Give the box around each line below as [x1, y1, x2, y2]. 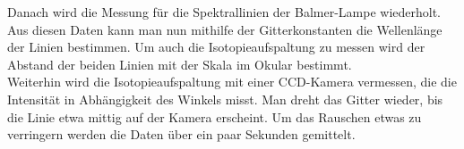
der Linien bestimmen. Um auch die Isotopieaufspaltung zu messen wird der [7, 37, 425, 56]
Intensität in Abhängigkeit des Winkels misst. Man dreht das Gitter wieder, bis [7, 89, 443, 108]
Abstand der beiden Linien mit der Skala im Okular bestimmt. [7, 54, 352, 73]
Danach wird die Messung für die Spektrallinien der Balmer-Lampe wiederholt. [7, 3, 442, 21]
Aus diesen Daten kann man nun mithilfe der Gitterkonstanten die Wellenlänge [7, 20, 443, 38]
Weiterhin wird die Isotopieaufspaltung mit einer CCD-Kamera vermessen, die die [7, 72, 457, 91]
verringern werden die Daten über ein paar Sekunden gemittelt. [7, 125, 356, 144]
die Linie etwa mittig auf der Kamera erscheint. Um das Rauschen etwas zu [7, 107, 422, 126]
